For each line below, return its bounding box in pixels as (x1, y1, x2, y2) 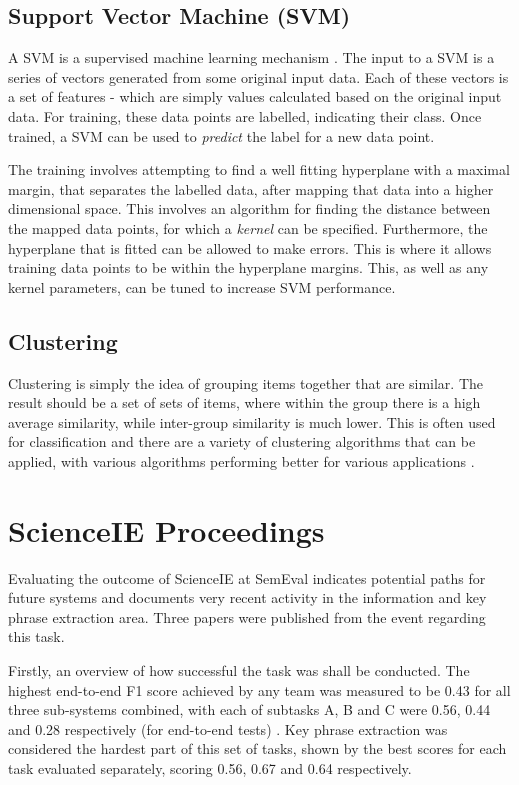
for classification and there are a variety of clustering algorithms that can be (8, 431, 476, 452)
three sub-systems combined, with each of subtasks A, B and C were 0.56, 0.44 (8, 699, 491, 720)
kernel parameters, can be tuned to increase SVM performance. (8, 276, 396, 297)
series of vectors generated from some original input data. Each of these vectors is (8, 66, 509, 87)
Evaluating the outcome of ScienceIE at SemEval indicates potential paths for (8, 567, 486, 588)
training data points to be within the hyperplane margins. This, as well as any (8, 257, 489, 278)
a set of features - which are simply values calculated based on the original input (8, 86, 502, 107)
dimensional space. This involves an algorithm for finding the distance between (8, 198, 491, 219)
